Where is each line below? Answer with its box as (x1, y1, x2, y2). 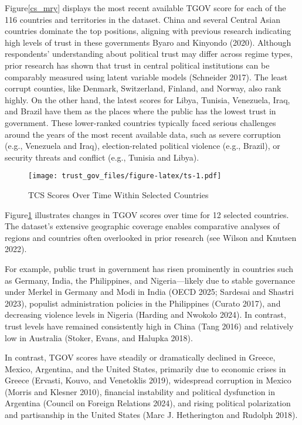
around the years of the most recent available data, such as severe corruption (5, 128, 281, 140)
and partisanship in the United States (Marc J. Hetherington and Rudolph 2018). (5, 409, 298, 421)
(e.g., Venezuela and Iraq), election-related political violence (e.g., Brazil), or (5, 140, 280, 152)
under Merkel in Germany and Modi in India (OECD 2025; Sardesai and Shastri (5, 285, 294, 298)
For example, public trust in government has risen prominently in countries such (5, 262, 293, 274)
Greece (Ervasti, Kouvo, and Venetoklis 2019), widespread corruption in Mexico (5, 374, 291, 386)
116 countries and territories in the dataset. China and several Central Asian (5, 13, 281, 25)
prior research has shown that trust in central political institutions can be (5, 59, 270, 71)
